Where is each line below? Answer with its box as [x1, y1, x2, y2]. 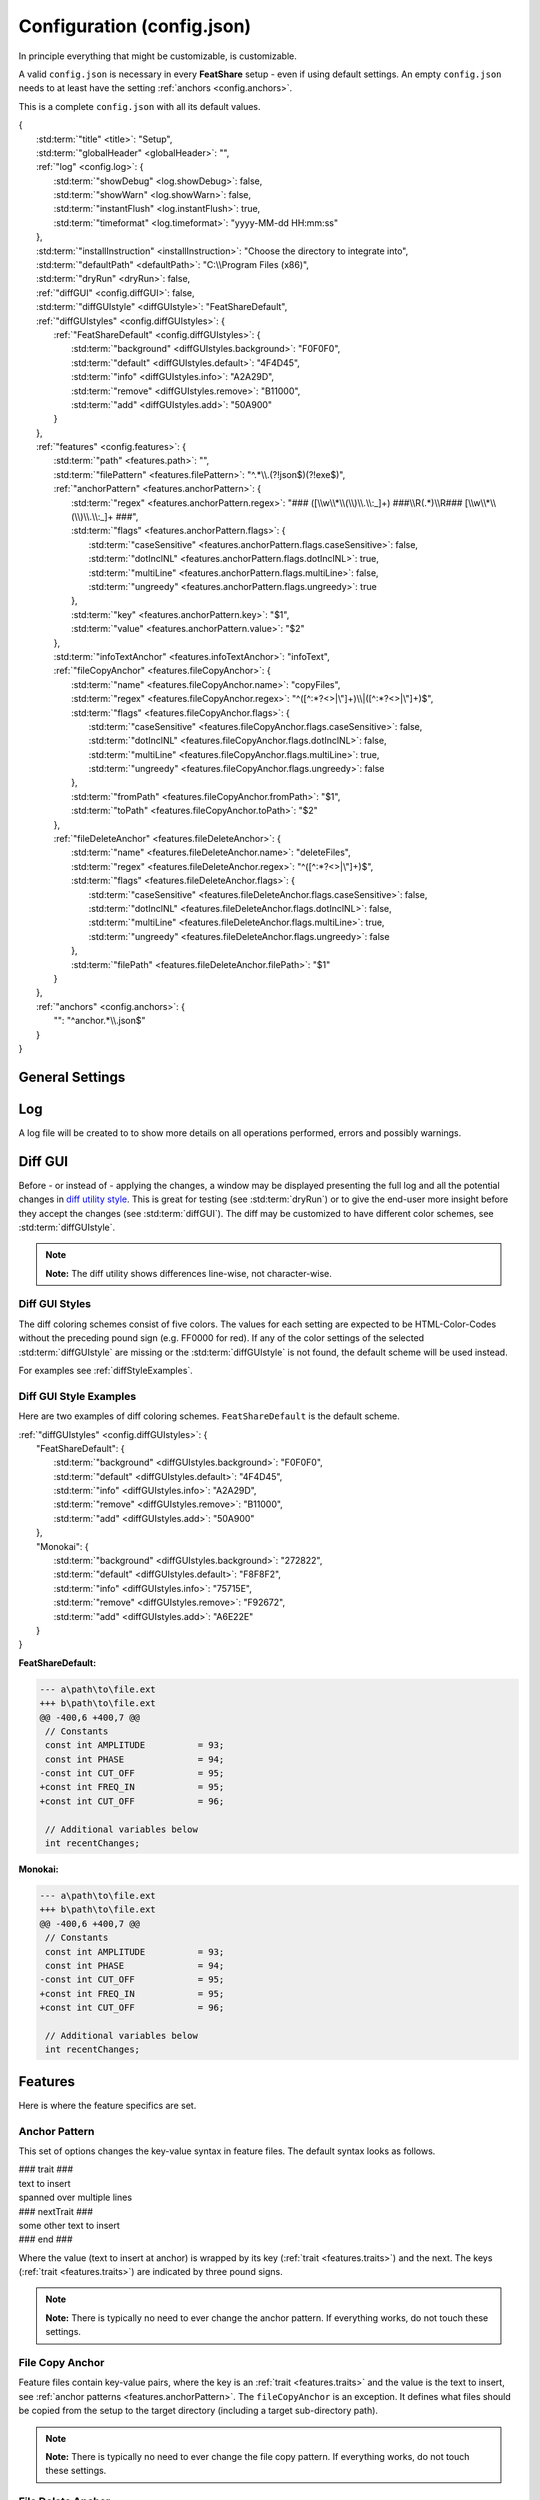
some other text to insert [18, 2219, 120, 2231]
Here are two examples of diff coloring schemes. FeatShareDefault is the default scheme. [18, 1410, 400, 1422]
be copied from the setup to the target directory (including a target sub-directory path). [18, 2405, 379, 2417]
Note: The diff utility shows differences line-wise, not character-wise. [45, 1267, 332, 1279]
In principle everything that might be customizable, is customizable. [18, 50, 297, 62]
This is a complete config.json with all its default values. [18, 100, 261, 112]
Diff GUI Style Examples [18, 1389, 137, 1403]
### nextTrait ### [18, 2205, 94, 2217]
